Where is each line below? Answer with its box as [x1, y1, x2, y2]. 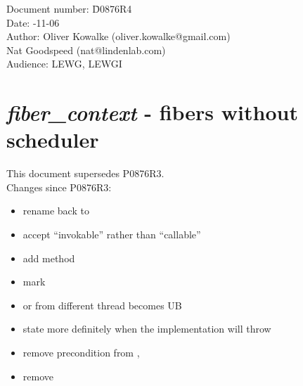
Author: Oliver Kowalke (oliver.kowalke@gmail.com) [6, 29, 231, 44]
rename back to [22, 203, 89, 218]
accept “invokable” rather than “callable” [22, 227, 201, 242]
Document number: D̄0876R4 [6, 1, 132, 15]
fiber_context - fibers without [6, 98, 298, 127]
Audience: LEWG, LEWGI [6, 56, 122, 71]
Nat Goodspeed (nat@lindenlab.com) [6, 42, 166, 57]
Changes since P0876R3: [6, 179, 112, 194]
